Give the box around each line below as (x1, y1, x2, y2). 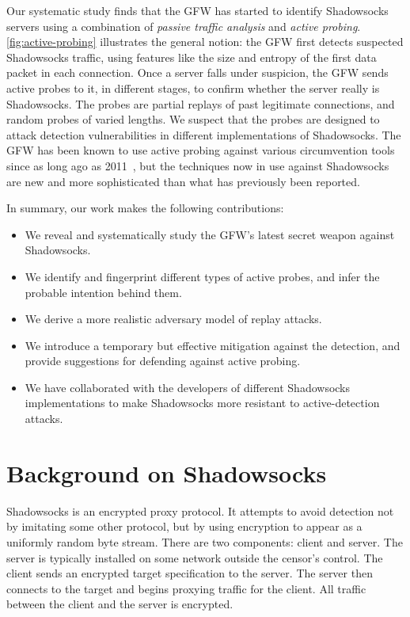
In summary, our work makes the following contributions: (6, 200, 284, 216)
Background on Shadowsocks (6, 456, 327, 489)
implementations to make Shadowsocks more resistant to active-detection (25, 394, 380, 411)
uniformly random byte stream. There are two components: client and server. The (6, 533, 403, 550)
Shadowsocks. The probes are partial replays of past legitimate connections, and (6, 95, 395, 112)
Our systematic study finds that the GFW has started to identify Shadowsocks (6, 2, 389, 18)
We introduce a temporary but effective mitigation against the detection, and (25, 337, 401, 353)
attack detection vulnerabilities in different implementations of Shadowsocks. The (6, 126, 401, 143)
